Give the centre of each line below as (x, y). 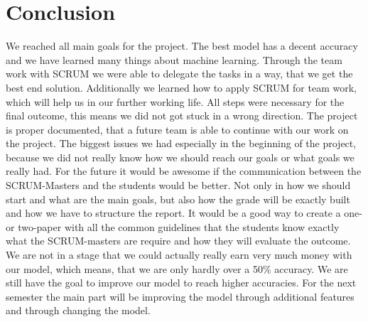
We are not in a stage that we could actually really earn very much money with (179, 255)
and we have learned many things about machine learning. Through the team (174, 59)
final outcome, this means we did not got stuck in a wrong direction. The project (182, 116)
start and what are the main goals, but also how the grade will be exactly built (178, 199)
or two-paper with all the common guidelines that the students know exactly (173, 226)
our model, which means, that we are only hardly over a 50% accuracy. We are (177, 268)
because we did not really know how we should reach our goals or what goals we (180, 157)
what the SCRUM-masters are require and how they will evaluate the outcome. (178, 241)
